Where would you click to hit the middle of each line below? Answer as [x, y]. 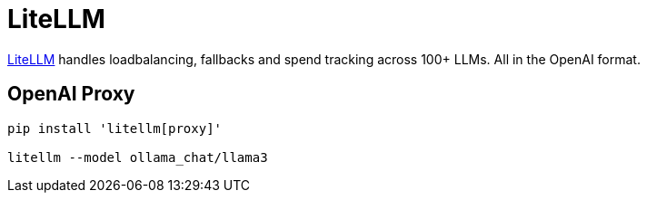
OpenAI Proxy [71, 94]
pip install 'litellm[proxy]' [115, 128]
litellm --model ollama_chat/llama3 [138, 157]
